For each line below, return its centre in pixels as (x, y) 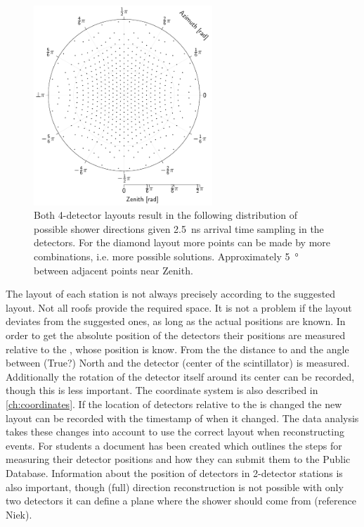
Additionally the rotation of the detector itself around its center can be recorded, (180, 376)
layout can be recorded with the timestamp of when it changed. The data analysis (182, 418)
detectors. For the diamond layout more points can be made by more (182, 242)
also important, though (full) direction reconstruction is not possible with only (175, 487)
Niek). (19, 514)
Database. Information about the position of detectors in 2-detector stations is (174, 472)
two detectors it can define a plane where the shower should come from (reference (181, 501)
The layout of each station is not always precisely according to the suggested (171, 294)
